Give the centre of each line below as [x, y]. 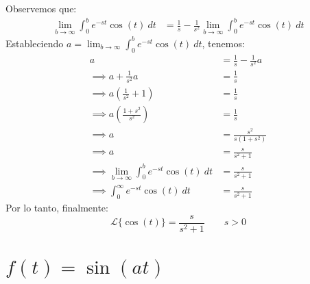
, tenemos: [223, 43]
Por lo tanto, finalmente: [57, 208]
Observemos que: [41, 8]
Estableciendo [35, 43]
